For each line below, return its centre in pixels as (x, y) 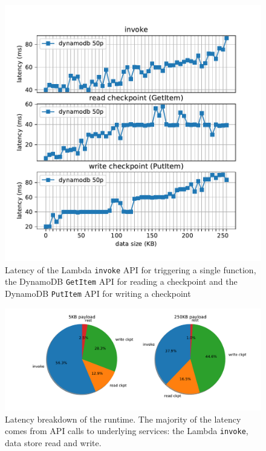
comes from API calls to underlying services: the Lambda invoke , (127, 431)
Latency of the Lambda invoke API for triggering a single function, (131, 269)
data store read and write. (53, 442)
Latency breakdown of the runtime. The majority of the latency (123, 419)
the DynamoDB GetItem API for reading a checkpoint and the (121, 281)
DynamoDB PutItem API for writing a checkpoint (98, 293)
